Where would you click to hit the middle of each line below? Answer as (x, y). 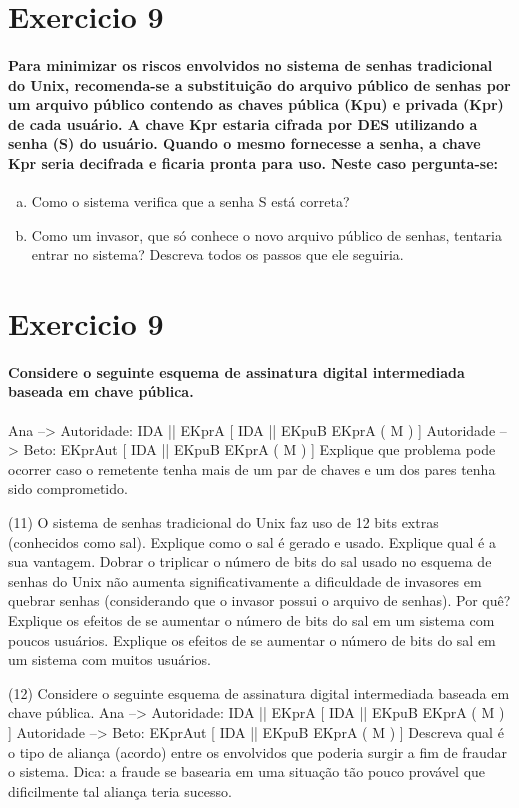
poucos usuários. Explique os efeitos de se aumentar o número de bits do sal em (252, 639)
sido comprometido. (68, 488)
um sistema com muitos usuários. (109, 659)
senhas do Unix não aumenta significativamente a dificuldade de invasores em (245, 580)
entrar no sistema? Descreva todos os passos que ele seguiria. (217, 254)
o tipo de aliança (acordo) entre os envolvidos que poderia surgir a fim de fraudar (258, 751)
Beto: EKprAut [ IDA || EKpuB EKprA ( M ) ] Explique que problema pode (259, 449)
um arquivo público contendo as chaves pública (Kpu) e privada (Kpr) (256, 104)
